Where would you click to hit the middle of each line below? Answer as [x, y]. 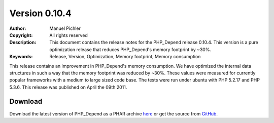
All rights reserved [69, 35]
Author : [18, 28]
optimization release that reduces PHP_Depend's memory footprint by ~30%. [130, 49]
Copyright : [21, 35]
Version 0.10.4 [41, 13]
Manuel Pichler [65, 28]
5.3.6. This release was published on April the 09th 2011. [68, 87]
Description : [23, 43]
